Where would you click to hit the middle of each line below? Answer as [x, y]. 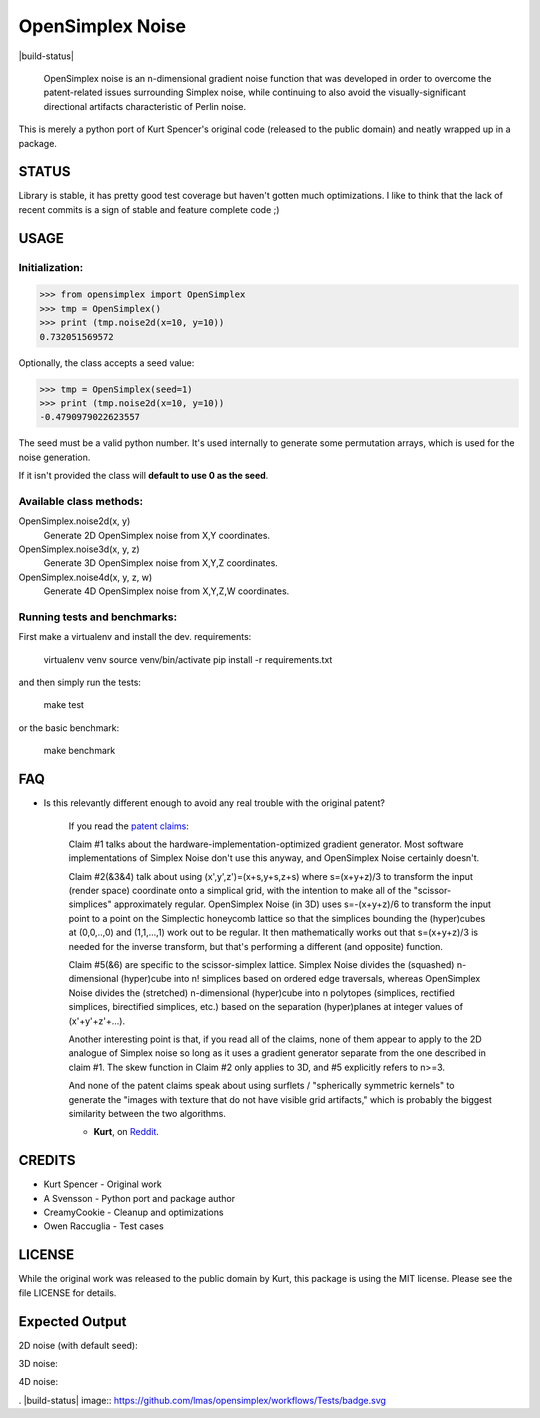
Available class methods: [81, 501]
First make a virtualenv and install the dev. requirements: [135, 637]
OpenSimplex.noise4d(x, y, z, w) [85, 577]
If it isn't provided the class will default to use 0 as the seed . [143, 476]
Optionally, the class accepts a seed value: [106, 362]
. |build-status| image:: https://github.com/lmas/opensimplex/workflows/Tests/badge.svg [202, 1400]
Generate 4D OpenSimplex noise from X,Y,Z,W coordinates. [166, 591]
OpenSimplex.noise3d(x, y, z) [79, 549]
